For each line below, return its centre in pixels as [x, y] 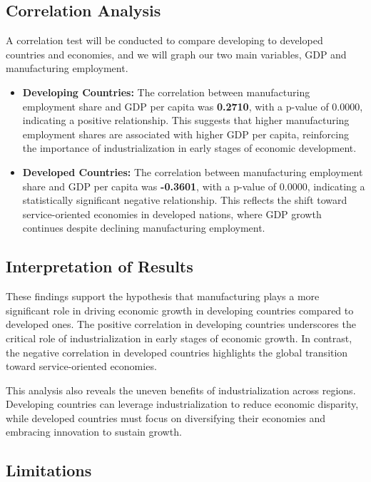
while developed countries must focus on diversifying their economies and [166, 417]
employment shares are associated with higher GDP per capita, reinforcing [185, 134]
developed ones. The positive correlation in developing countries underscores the [181, 324]
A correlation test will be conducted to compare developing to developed [164, 40]
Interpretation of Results [100, 266]
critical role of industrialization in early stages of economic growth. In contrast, [179, 338]
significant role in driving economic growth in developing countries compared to [180, 310]
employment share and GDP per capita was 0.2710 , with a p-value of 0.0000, [193, 106]
